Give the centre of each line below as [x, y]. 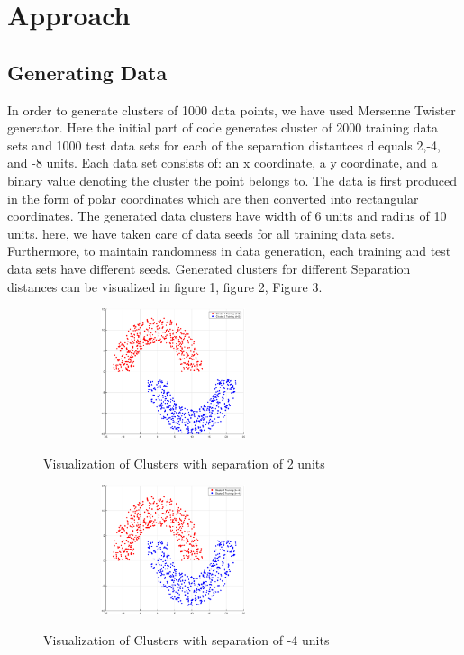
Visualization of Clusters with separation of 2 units [184, 463]
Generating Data [87, 72]
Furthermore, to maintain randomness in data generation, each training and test [229, 251]
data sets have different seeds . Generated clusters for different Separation [209, 268]
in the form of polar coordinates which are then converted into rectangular [213, 198]
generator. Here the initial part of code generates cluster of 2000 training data [223, 127]
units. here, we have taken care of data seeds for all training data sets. [201, 233]
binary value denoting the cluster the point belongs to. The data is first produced [232, 180]
